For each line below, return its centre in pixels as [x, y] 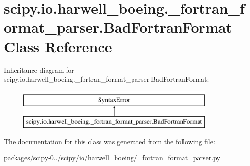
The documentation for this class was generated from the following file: [109, 141]
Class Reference [58, 46]
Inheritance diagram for [39, 69]
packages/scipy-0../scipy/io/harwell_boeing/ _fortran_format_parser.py [112, 157]
